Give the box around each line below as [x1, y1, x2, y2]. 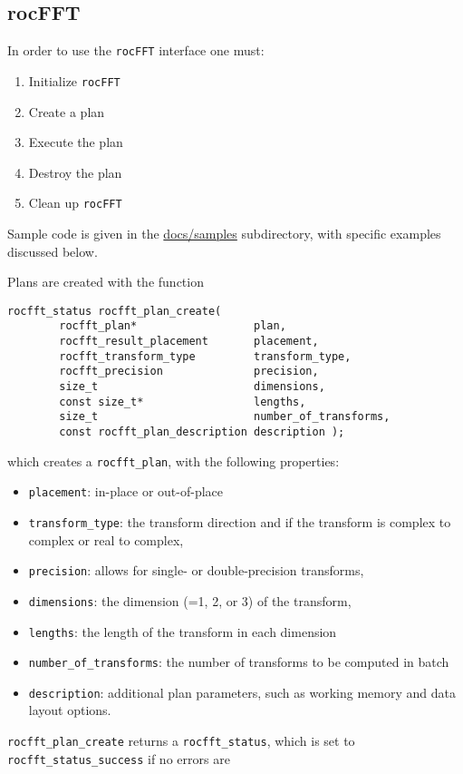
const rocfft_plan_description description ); [59, 425, 345, 438]
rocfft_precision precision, [59, 365, 319, 378]
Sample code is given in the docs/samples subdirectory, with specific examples [7, 223, 441, 242]
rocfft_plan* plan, [59, 319, 286, 333]
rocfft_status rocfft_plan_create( [7, 304, 222, 318]
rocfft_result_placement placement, [59, 335, 319, 348]
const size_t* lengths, [59, 395, 306, 408]
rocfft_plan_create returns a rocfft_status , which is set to [7, 731, 355, 750]
